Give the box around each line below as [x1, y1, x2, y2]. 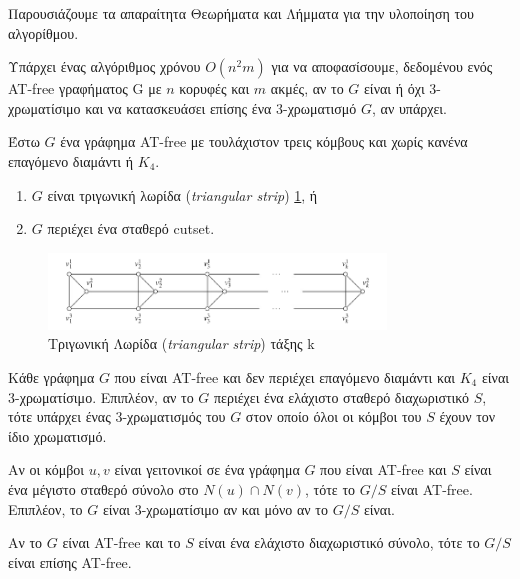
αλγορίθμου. [8, 22, 79, 43]
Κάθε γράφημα [8, 367, 95, 388]
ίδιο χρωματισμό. [8, 425, 107, 446]
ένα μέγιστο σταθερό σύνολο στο [8, 479, 199, 499]
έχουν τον [439, 406, 496, 427]
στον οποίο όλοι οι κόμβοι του [245, 406, 422, 427]
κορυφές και [179, 78, 250, 99]
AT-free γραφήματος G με [8, 78, 162, 99]
